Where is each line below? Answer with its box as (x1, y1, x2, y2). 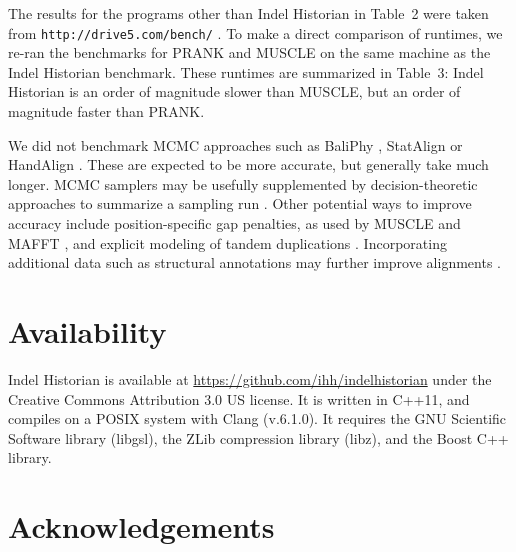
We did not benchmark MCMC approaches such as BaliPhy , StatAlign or (8, 134, 463, 155)
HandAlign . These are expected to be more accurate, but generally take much (8, 154, 489, 175)
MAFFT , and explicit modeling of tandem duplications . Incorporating (8, 232, 447, 253)
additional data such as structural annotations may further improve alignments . (8, 252, 501, 273)
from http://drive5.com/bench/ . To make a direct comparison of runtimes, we (8, 22, 503, 43)
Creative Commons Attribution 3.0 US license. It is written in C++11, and (8, 388, 470, 409)
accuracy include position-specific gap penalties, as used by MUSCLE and (8, 213, 461, 233)
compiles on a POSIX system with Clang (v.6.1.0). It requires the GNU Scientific (8, 408, 507, 429)
